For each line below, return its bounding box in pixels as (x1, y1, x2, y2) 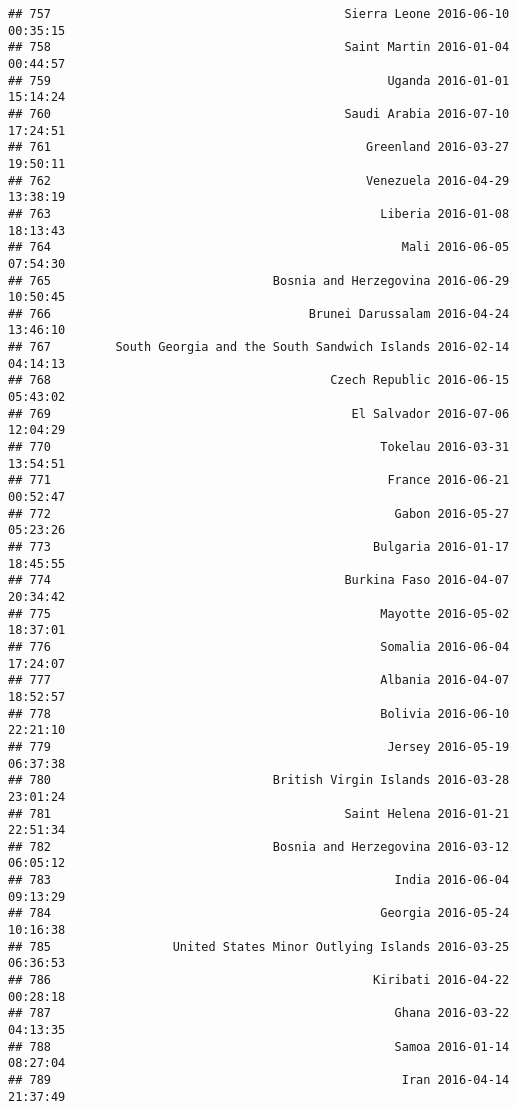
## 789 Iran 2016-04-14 (8, 1073, 510, 1087)
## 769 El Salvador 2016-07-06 (8, 406, 510, 421)
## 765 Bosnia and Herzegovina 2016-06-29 (8, 273, 510, 288)
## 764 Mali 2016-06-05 (8, 240, 510, 255)
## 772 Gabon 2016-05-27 (8, 506, 510, 521)
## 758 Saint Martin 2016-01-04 (8, 40, 510, 55)
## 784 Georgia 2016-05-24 (8, 906, 510, 921)
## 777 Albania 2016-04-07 (8, 673, 510, 688)
